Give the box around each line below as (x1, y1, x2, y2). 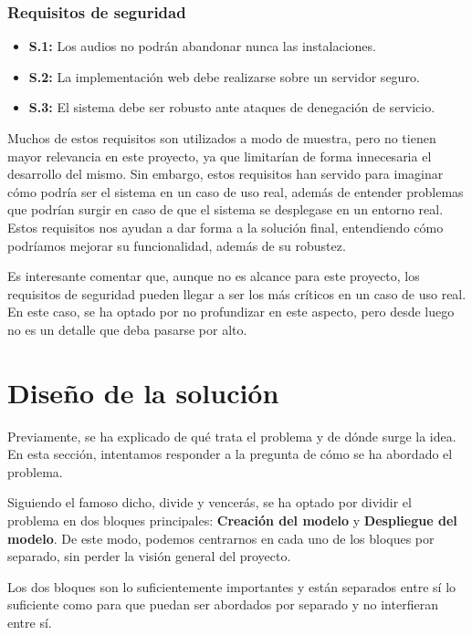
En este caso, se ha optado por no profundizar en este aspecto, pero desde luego (7, 302, 455, 321)
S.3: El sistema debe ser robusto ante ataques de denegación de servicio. (28, 98, 435, 117)
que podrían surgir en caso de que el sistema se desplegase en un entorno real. (7, 200, 444, 219)
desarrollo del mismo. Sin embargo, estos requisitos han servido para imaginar (7, 164, 444, 183)
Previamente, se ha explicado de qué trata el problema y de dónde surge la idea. (7, 426, 456, 445)
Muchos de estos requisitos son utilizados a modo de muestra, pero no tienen (7, 129, 436, 147)
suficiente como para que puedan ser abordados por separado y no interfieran (7, 595, 438, 614)
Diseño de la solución (7, 373, 279, 411)
